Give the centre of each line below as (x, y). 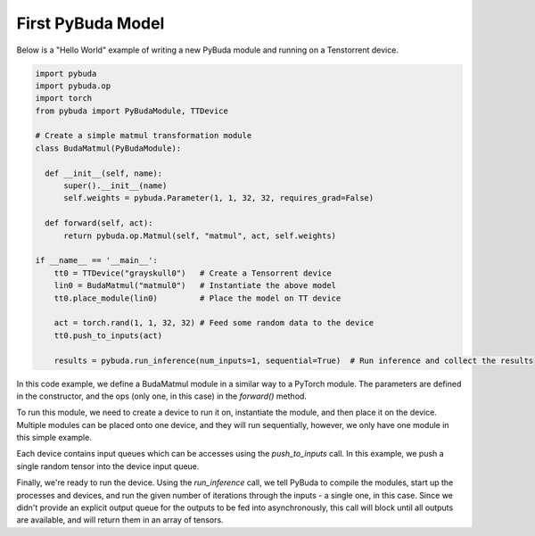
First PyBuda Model (91, 23)
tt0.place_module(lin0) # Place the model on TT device (198, 298)
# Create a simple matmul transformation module (144, 136)
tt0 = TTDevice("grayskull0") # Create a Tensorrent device (193, 273)
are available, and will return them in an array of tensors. (120, 520)
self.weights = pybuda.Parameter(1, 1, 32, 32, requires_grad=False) (219, 198)
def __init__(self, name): (104, 173)
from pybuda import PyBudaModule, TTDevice (132, 111)
